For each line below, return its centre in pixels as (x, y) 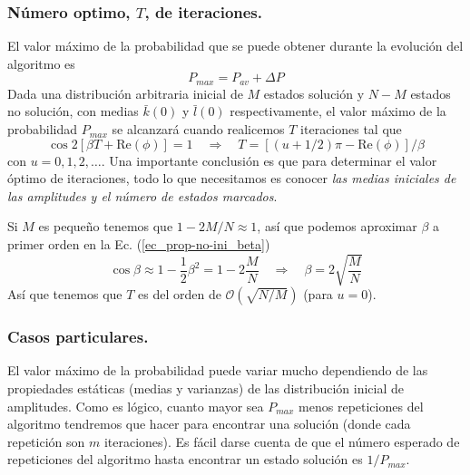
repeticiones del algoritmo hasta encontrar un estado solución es (185, 459)
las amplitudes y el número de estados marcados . (142, 195)
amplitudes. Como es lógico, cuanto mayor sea (136, 406)
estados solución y (314, 93)
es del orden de (180, 294)
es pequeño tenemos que (106, 226)
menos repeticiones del (361, 406)
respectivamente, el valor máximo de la (338, 111)
